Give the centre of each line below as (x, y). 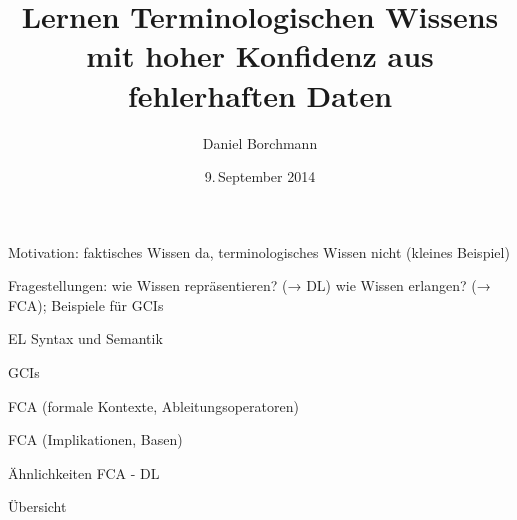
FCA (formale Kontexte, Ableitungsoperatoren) (153, 405)
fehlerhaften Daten (260, 94)
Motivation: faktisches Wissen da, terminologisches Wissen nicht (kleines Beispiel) (259, 251)
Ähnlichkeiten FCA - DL (84, 472)
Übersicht (37, 506)
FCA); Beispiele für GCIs (86, 304)
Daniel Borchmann (260, 142)
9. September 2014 (260, 176)
